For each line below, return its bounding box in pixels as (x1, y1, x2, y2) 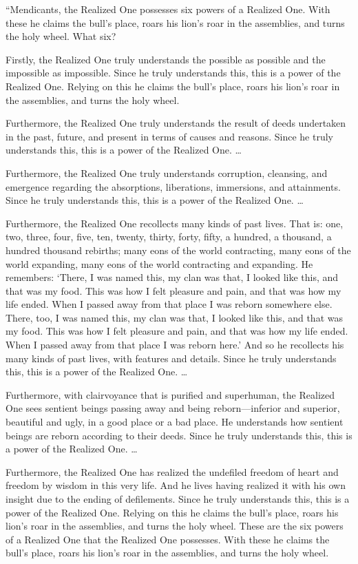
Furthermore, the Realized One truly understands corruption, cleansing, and (6, 165, 328, 180)
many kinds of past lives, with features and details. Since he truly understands (6, 351, 337, 365)
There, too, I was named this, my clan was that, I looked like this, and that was (6, 310, 343, 324)
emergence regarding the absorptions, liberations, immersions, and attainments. (6, 179, 341, 194)
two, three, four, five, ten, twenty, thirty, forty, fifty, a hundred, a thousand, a (6, 229, 332, 244)
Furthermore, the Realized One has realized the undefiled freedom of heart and (6, 464, 339, 479)
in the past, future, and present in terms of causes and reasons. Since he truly (6, 129, 333, 143)
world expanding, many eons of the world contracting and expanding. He (6, 256, 313, 271)
